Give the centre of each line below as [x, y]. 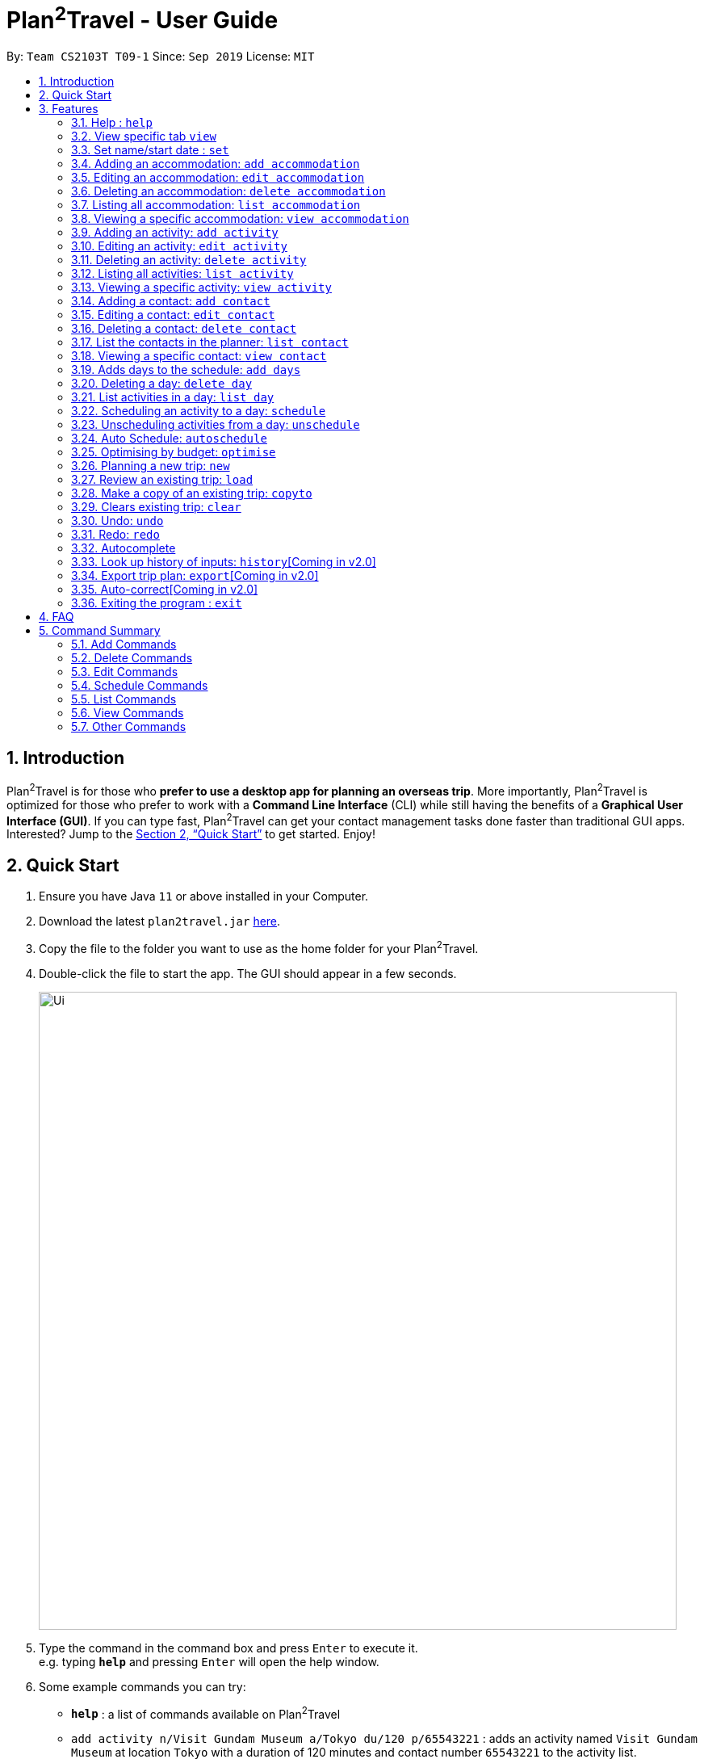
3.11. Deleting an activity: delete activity [189, 260]
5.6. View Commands [128, 713]
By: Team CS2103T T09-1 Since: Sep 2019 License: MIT [161, 57]
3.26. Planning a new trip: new [151, 466]
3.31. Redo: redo [115, 535]
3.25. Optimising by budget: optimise [174, 452]
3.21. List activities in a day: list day [173, 397]
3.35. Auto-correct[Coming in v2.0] [165, 590]
